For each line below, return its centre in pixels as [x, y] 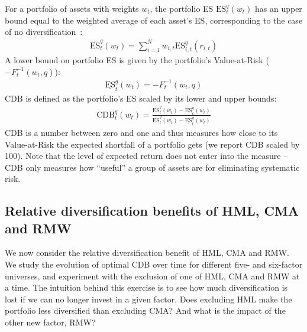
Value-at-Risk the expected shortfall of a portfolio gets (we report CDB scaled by [152, 144]
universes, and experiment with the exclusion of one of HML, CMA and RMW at [152, 276]
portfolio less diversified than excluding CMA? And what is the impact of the [145, 310]
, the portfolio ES [182, 8]
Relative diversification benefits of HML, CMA [152, 211]
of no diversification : [44, 32]
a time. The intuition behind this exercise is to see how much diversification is [146, 287]
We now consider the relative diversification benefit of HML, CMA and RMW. [147, 253]
